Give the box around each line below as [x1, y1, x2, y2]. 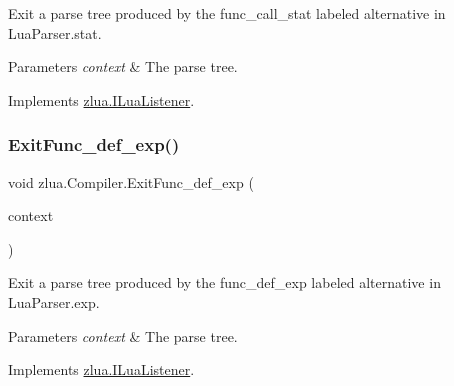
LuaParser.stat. [8, 22, 102, 43]
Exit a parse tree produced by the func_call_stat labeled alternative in [8, 3, 446, 23]
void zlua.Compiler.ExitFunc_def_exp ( [8, 171, 254, 192]
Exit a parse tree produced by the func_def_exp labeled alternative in [8, 272, 441, 293]
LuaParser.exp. [8, 291, 100, 312]
